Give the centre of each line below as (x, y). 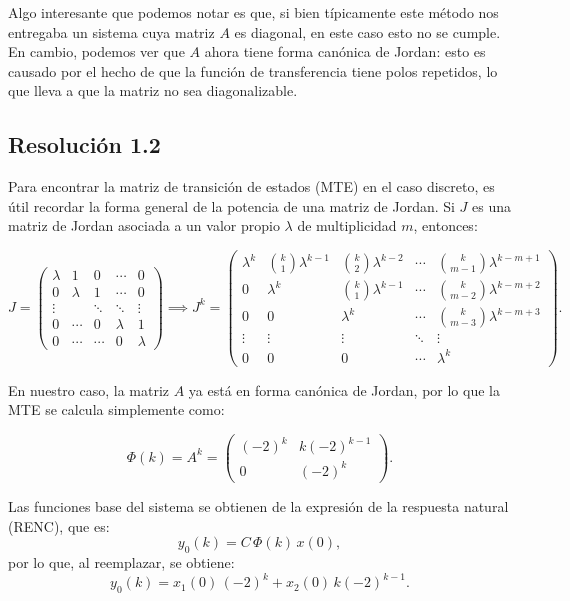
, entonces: (445, 225)
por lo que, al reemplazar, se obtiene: (121, 561)
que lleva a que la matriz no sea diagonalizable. (153, 90)
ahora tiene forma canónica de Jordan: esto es (345, 51)
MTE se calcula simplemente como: (116, 409)
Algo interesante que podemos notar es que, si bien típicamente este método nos (253, 12)
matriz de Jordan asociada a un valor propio (144, 225)
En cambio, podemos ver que (96, 51)
